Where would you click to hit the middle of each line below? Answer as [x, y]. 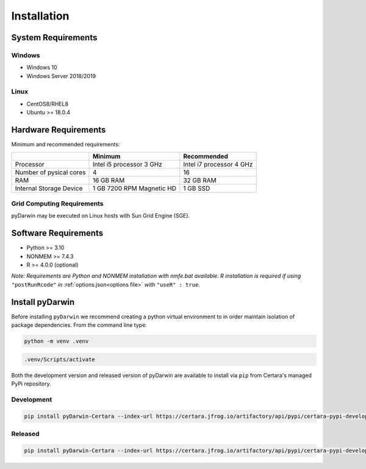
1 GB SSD [197, 188]
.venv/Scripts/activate [60, 359]
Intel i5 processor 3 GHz [127, 164]
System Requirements [54, 38]
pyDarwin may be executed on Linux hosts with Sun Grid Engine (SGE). [101, 216]
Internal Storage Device [49, 188]
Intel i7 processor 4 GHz [218, 164]
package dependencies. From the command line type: [79, 325]
